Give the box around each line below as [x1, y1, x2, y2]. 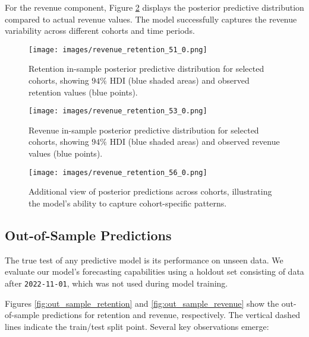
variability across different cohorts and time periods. [5, 24, 195, 37]
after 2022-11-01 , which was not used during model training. [5, 276, 228, 289]
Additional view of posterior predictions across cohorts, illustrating [29, 185, 272, 198]
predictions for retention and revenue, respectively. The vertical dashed [42, 309, 301, 321]
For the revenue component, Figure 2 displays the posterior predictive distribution [5, 1, 304, 13]
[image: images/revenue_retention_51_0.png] [29, 45, 207, 54]
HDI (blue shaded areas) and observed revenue [109, 135, 280, 148]
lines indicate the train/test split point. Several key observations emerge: [5, 320, 269, 332]
